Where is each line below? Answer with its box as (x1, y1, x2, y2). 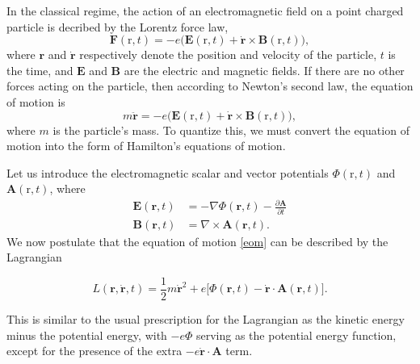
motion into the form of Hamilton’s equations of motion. (6, 137, 286, 154)
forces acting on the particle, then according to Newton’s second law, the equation (6, 77, 414, 94)
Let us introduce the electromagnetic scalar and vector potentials (6, 164, 329, 181)
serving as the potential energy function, (195, 326, 397, 343)
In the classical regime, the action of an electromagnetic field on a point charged (6, 2, 404, 19)
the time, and (6, 61, 73, 78)
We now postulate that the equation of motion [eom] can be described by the (6, 232, 388, 249)
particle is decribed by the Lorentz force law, (6, 18, 229, 35)
